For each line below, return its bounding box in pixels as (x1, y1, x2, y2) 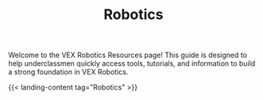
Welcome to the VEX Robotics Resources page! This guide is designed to (8, 50, 248, 60)
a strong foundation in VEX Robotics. (8, 67, 129, 77)
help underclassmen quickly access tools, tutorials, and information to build (8, 59, 256, 68)
